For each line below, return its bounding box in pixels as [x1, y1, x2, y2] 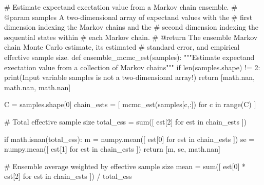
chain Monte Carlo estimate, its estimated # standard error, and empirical [4, 42, 240, 52]
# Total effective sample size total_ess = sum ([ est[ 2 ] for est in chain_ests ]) [4, 116, 247, 127]
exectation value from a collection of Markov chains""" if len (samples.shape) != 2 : [4, 61, 260, 72]
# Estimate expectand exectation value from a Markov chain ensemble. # [4, 2, 237, 12]
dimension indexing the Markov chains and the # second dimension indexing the [4, 22, 259, 32]
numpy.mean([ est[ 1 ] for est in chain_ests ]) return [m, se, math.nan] [4, 143, 220, 154]
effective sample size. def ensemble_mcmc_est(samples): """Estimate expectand [4, 51, 255, 62]
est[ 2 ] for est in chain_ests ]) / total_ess [4, 171, 132, 181]
